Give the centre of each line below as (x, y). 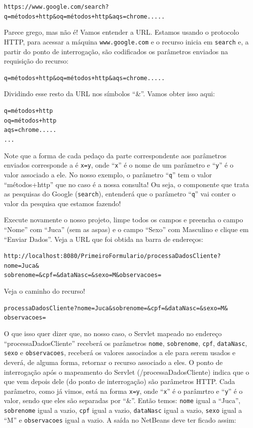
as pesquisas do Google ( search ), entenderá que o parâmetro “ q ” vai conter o (120, 194)
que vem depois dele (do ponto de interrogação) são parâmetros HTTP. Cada (120, 381)
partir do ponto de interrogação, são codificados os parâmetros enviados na (116, 51)
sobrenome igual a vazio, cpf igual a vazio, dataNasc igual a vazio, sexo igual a (123, 410)
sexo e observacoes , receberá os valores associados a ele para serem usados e (120, 353)
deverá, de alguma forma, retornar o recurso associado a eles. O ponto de (113, 362)
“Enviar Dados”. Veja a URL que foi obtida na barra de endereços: (104, 239)
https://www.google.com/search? (56, 7)
